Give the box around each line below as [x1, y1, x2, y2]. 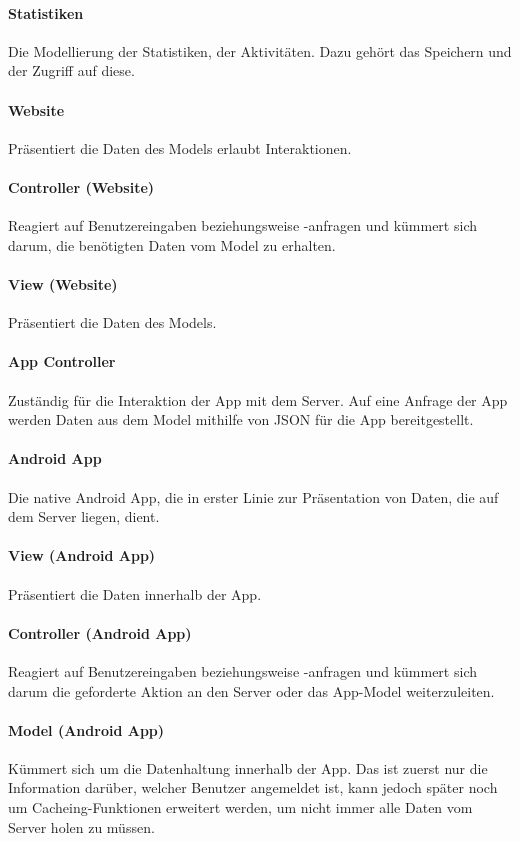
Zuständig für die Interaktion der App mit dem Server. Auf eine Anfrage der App [8, 389, 508, 410]
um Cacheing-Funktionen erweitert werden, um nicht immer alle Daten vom [8, 797, 473, 818]
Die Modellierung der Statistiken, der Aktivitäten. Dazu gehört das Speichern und [8, 40, 512, 61]
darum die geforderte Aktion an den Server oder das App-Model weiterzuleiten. [8, 680, 495, 701]
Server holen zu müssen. [8, 816, 155, 837]
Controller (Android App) [8, 622, 192, 643]
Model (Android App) [8, 719, 165, 740]
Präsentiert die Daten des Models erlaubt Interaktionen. [8, 137, 352, 158]
